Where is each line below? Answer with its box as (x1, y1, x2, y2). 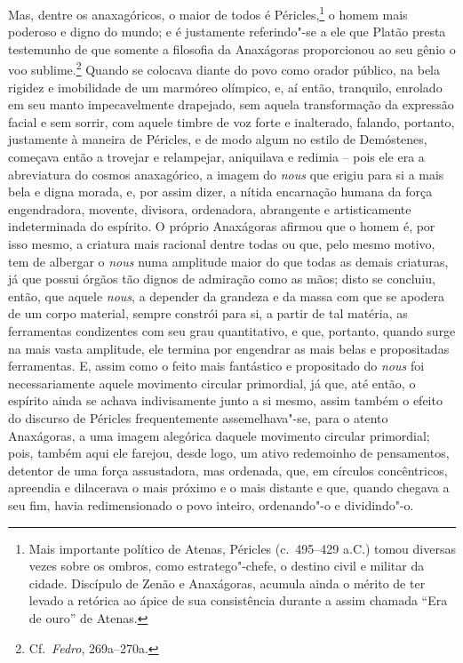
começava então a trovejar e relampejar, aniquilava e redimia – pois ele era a (8, 148, 425, 166)
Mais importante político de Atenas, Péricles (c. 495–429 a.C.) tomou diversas (28, 539, 456, 557)
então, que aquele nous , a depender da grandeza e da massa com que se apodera (8, 286, 444, 305)
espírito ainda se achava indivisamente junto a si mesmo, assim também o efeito (8, 391, 443, 410)
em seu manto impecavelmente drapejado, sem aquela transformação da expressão (8, 95, 454, 114)
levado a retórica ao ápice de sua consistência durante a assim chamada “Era (28, 591, 448, 610)
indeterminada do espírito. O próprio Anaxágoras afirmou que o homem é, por (8, 217, 435, 236)
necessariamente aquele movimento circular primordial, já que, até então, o (8, 373, 416, 392)
